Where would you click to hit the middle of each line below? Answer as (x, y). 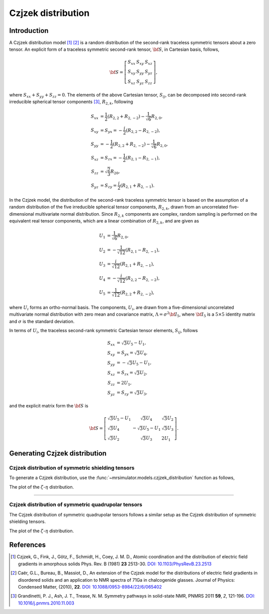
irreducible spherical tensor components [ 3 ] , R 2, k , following (71, 102)
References (27, 545)
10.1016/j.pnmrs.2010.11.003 (46, 603)
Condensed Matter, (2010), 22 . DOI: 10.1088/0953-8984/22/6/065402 (90, 587)
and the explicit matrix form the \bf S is (49, 406)
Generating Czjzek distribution (58, 453)
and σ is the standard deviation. (42, 321)
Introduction (29, 31)
